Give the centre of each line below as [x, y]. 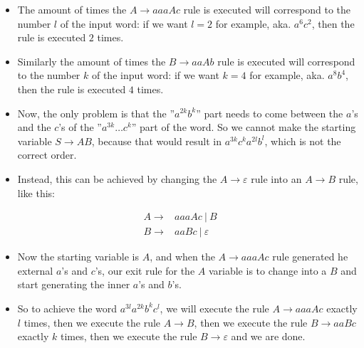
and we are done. [268, 336]
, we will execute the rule [214, 308]
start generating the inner [74, 284]
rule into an [276, 178]
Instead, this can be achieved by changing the [117, 178]
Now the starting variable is [78, 257]
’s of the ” [80, 127]
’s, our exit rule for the [145, 270]
